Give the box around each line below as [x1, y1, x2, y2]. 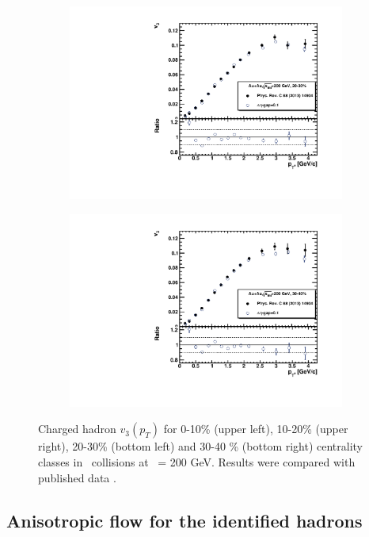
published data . [38, 469, 116, 485]
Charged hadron [38, 420, 116, 437]
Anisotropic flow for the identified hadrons [6, 508, 363, 532]
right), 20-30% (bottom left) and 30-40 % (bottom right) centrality [38, 438, 363, 455]
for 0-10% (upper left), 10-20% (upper [163, 420, 348, 437]
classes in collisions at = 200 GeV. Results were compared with [38, 454, 356, 470]
